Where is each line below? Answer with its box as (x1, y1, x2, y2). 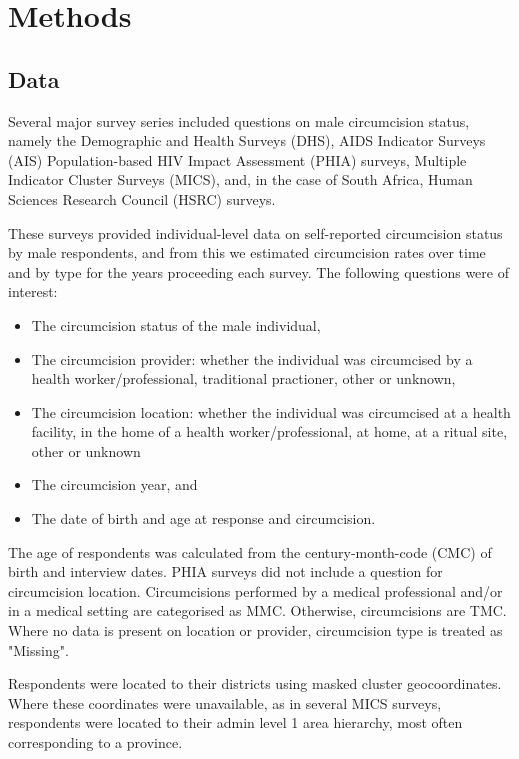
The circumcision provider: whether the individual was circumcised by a (31, 348, 473, 369)
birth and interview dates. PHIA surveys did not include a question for (8, 561, 443, 582)
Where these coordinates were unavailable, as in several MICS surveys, (8, 692, 442, 713)
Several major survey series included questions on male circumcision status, (8, 110, 470, 131)
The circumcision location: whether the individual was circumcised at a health (31, 401, 511, 422)
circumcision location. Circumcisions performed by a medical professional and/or (8, 580, 503, 601)
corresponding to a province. (8, 732, 183, 753)
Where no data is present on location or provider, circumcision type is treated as (8, 620, 503, 641)
